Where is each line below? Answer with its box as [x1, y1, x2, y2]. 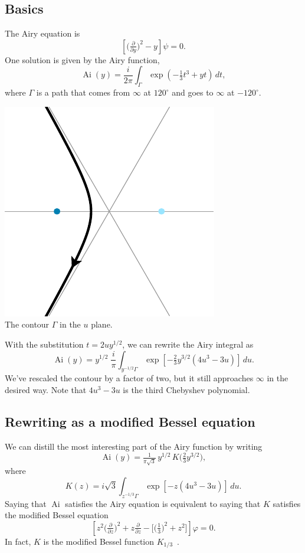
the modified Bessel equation [5, 509, 109, 521]
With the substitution [5, 338, 84, 350]
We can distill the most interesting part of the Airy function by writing [5, 440, 263, 452]
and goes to [172, 86, 214, 99]
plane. [91, 318, 113, 331]
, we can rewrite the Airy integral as [122, 338, 254, 350]
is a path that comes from [36, 86, 130, 99]
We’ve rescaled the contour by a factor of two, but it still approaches [5, 372, 254, 384]
